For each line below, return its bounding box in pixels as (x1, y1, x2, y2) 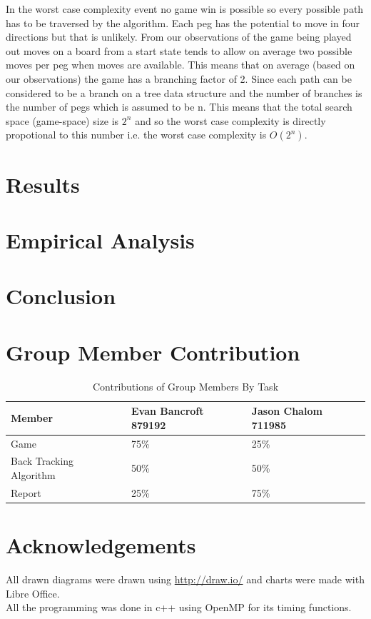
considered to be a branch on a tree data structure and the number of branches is (6, 85, 362, 100)
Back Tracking (11, 453, 74, 468)
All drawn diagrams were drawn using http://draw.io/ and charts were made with (6, 572, 365, 587)
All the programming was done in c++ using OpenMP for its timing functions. (6, 600, 352, 615)
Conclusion (6, 281, 116, 311)
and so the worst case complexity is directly (135, 113, 326, 128)
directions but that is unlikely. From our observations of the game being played (6, 29, 352, 44)
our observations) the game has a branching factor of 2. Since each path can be (6, 71, 352, 86)
